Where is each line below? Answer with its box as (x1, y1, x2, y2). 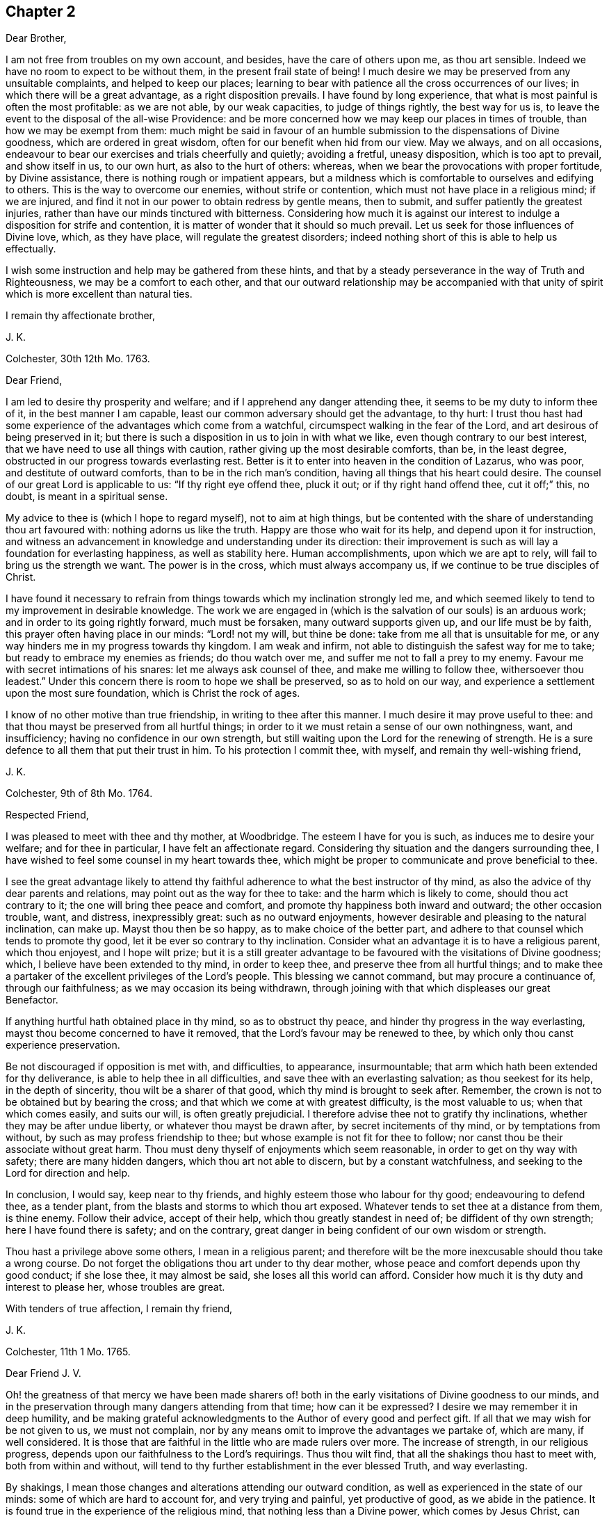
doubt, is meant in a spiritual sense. (6, 490, 168, 503)
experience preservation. (6, 1039, 120, 1051)
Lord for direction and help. (6, 1167, 131, 1179)
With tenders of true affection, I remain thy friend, (6, 1303, 233, 1315)
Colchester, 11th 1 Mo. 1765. (6, 1346, 131, 1358)
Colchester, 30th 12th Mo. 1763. (6, 353, 150, 365)
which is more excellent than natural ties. (6, 288, 193, 300)
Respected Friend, (6, 809, 89, 821)
